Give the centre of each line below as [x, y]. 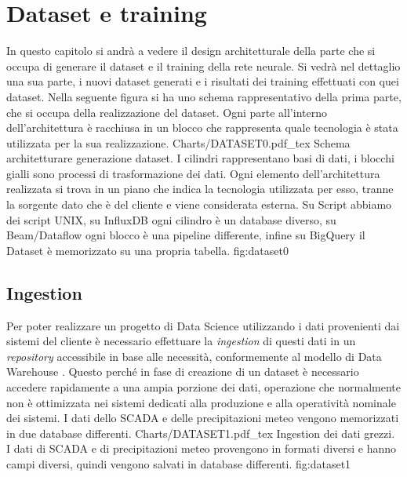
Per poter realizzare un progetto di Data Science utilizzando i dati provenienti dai [203, 325]
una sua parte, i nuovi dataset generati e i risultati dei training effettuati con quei [203, 81]
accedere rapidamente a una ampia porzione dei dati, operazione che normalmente [204, 387]
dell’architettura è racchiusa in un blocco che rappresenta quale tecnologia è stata [202, 127]
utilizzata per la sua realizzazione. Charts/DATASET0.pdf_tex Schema [178, 142]
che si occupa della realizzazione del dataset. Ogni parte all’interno [167, 112]
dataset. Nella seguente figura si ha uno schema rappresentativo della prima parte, [204, 96]
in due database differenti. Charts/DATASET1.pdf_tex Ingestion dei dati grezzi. [201, 433]
